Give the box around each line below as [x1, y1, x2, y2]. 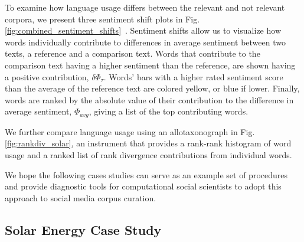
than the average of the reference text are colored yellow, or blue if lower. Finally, [5, 82, 300, 94]
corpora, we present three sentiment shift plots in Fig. [5, 12, 200, 25]
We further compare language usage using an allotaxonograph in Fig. [5, 125, 255, 138]
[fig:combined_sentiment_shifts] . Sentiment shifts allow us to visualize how [5, 24, 281, 37]
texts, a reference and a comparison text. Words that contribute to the [5, 47, 260, 60]
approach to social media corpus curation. [5, 191, 156, 204]
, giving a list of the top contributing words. [89, 105, 249, 117]
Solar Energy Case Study [5, 220, 162, 238]
